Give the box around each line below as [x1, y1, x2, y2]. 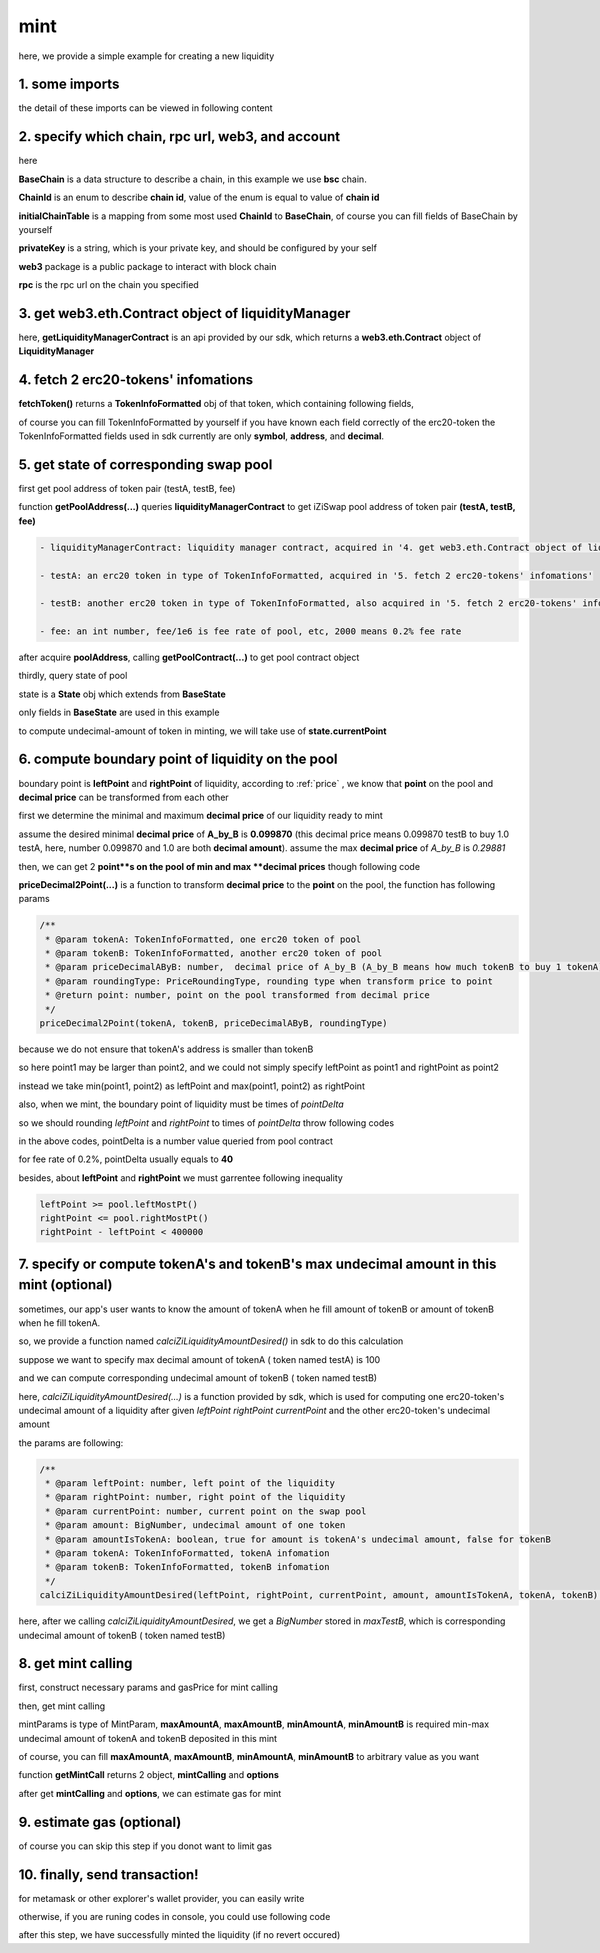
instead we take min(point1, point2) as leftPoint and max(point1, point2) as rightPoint [18, 1080, 365, 1092]
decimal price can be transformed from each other [18, 791, 229, 803]
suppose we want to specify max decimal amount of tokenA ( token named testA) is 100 [18, 1353, 381, 1365]
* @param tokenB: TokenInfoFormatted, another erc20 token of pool [45, 948, 383, 959]
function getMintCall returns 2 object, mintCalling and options [18, 1769, 279, 1781]
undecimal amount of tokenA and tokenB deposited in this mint [18, 1732, 278, 1744]
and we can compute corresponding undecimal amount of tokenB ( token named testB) [18, 1372, 378, 1384]
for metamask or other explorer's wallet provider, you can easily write [18, 1892, 305, 1904]
